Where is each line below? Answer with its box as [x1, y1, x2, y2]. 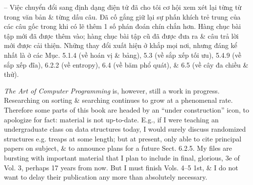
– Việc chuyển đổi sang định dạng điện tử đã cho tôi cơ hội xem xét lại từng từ [4, 2, 242, 12]
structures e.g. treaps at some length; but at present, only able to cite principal [4, 133, 242, 143]
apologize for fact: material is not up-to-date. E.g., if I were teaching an [4, 114, 219, 124]
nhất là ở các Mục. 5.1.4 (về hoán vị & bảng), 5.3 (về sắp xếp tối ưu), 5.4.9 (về [4, 49, 242, 60]
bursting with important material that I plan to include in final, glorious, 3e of [4, 152, 240, 162]
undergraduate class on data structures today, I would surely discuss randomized [4, 124, 246, 134]
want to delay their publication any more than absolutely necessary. [4, 172, 207, 182]
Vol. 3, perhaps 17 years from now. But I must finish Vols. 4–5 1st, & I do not [4, 162, 238, 172]
